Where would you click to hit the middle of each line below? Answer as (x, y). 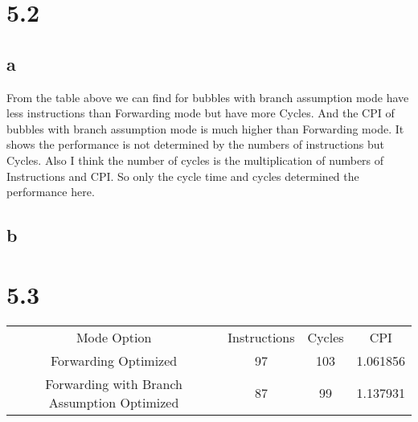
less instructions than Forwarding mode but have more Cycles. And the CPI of (201, 113)
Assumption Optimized (114, 402)
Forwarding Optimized (114, 360)
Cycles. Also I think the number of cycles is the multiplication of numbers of (195, 160)
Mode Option (114, 337)
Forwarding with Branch (114, 383)
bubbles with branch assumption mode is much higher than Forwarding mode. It (205, 128)
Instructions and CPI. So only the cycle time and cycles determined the (183, 176)
